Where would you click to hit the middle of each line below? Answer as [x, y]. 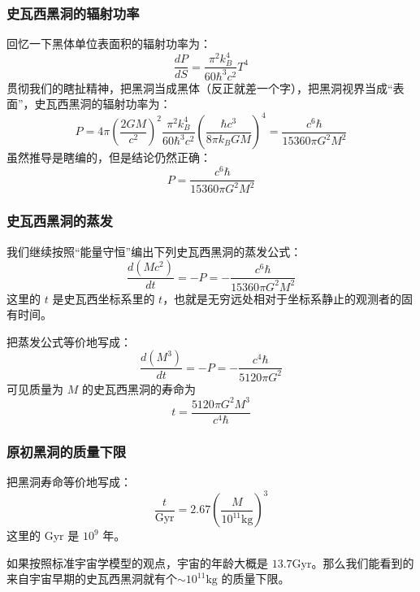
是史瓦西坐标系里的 [104, 298]
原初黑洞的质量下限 [67, 451]
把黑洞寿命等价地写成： [69, 482]
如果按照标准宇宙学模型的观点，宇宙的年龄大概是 [137, 562]
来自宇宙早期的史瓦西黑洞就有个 [92, 579]
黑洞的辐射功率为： [120, 104]
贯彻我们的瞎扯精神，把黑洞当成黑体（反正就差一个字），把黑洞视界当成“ [200, 87]
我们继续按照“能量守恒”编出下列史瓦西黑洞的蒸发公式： [154, 251]
